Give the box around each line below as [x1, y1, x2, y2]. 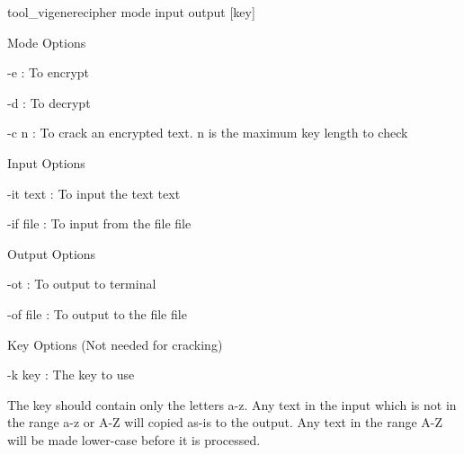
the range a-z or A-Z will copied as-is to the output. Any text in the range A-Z [7, 413, 443, 432]
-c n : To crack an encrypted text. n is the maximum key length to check [7, 123, 408, 142]
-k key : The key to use [7, 365, 135, 384]
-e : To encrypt [7, 63, 90, 82]
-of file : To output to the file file [7, 304, 187, 323]
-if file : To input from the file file [7, 214, 192, 233]
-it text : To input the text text [7, 183, 181, 202]
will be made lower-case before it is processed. [7, 430, 261, 449]
